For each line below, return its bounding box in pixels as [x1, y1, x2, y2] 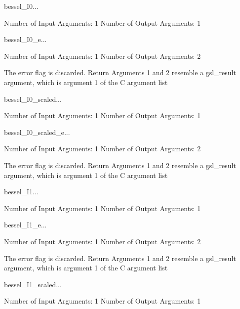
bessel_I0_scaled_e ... [4, 127, 70, 137]
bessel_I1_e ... [4, 220, 47, 230]
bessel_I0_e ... [4, 34, 47, 44]
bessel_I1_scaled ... [4, 279, 62, 289]
